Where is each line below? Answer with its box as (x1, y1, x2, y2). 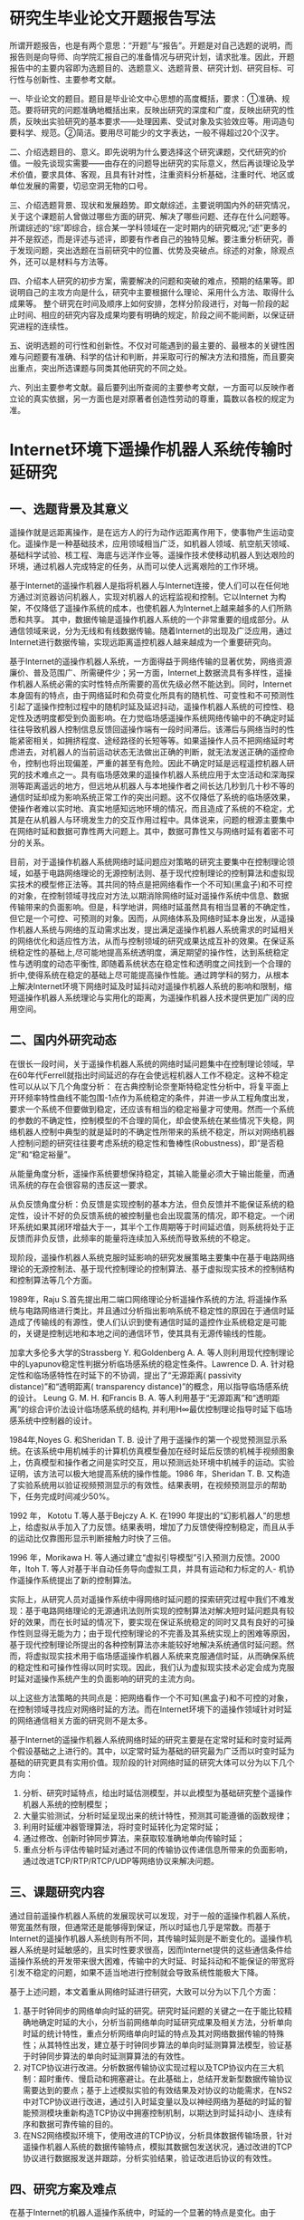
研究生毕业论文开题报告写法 (9, 8, 216, 29)
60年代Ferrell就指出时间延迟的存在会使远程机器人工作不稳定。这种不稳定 (16, 1070, 289, 1081)
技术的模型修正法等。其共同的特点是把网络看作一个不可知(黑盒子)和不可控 (16, 879, 293, 889)
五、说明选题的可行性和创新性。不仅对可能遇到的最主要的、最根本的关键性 (9, 340, 287, 351)
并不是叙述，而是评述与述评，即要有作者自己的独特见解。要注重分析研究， (9, 233, 287, 245)
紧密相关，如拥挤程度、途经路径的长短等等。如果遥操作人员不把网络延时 (16, 735, 287, 745)
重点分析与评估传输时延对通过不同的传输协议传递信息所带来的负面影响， (22, 1844, 292, 1855)
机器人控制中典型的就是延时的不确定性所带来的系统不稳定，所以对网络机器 (16, 1126, 295, 1137)
